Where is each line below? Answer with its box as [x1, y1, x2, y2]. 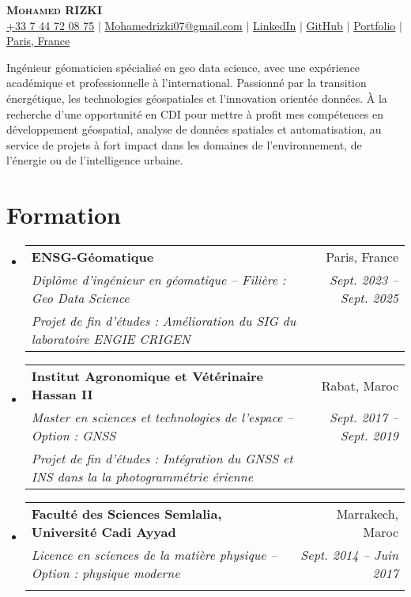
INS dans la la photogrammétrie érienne [31, 467, 254, 486]
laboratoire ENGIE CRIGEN [31, 330, 190, 349]
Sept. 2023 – [329, 270, 398, 289]
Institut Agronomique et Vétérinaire [31, 367, 263, 386]
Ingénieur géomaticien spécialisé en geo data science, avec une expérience [6, 59, 360, 75]
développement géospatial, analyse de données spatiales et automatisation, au [6, 121, 382, 138]
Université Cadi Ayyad [31, 523, 176, 542]
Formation [6, 198, 121, 231]
